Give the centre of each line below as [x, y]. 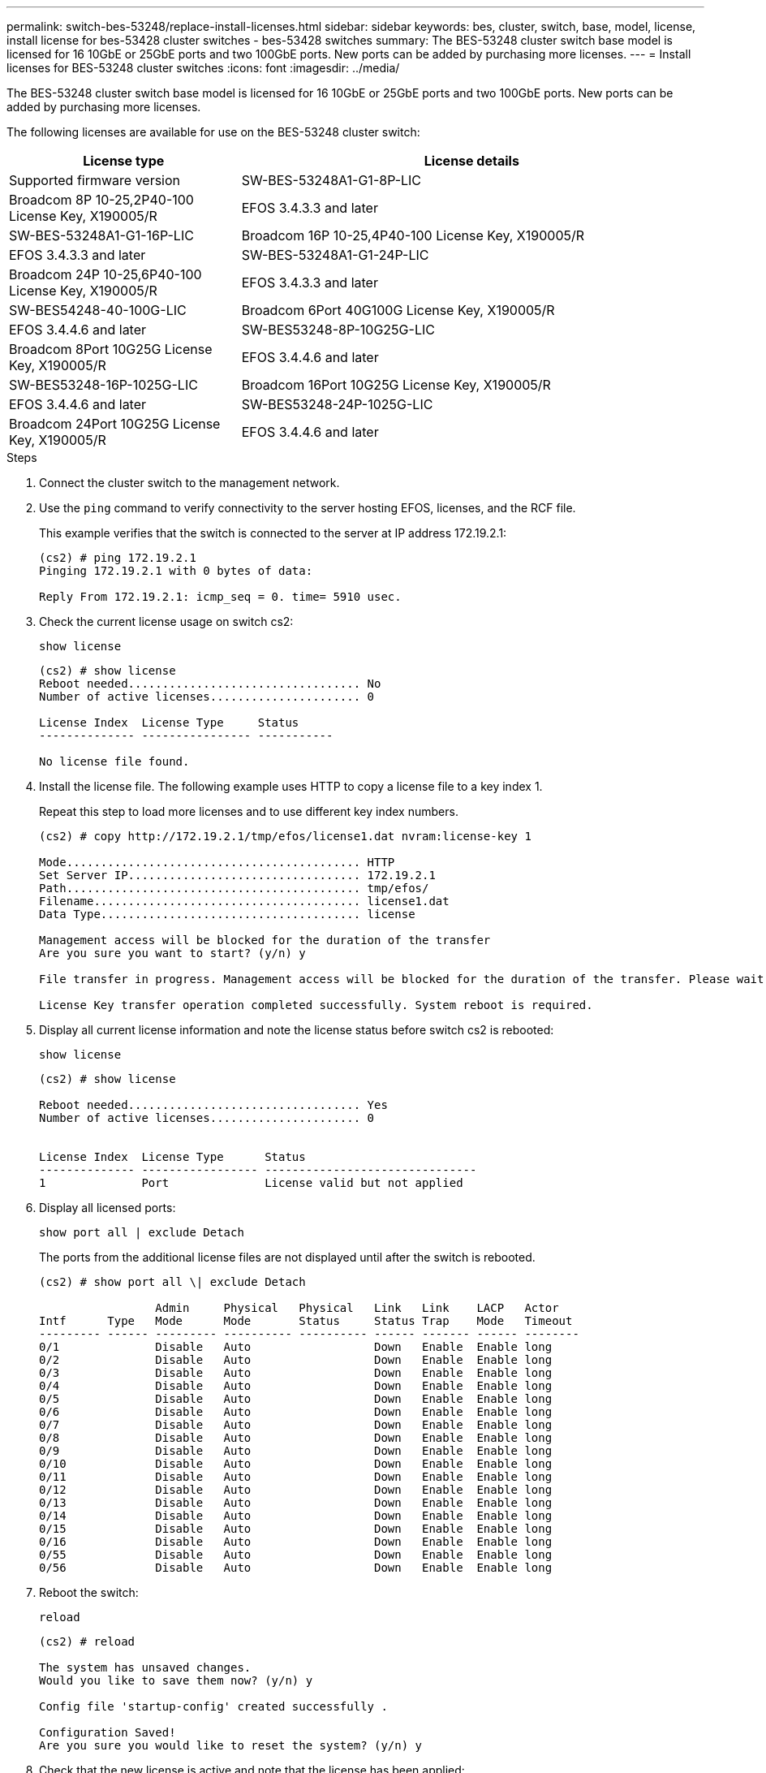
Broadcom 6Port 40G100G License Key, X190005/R [398, 310]
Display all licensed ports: [108, 1208]
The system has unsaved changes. [145, 1667]
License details [471, 161]
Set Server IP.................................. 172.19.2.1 [237, 875]
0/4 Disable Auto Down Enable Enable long [296, 1386]
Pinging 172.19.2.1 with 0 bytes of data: [176, 571]
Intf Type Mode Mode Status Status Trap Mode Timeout [306, 1321]
